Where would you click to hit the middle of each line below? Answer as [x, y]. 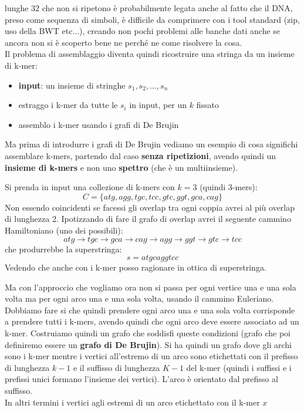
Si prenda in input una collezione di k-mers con [90, 187]
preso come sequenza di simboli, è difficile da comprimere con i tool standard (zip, [152, 19]
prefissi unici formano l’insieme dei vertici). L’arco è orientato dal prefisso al [141, 379]
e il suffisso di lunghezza [116, 367]
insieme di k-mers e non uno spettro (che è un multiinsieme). [121, 167]
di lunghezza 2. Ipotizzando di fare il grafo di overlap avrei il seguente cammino [148, 219]
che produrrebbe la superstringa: [63, 249]
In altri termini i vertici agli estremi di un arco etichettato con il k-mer [132, 402]
